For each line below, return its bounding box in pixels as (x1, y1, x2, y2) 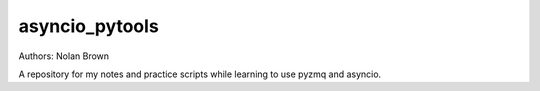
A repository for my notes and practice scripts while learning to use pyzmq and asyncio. (18, 68, 382, 80)
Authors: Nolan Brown (18, 50, 110, 62)
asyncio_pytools (18, 15, 159, 37)
